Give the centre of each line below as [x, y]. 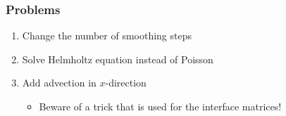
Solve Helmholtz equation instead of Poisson [118, 59]
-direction [126, 83]
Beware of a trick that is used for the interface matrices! [160, 106]
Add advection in [59, 83]
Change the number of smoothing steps [107, 36]
